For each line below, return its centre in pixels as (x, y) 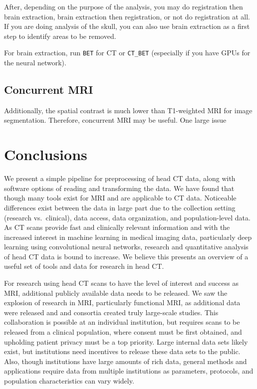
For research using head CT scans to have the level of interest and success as (121, 283)
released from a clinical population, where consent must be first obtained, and (123, 332)
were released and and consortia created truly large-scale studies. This (111, 312)
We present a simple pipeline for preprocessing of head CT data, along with (120, 178)
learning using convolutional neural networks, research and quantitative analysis (126, 247)
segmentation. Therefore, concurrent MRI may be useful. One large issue (115, 120)
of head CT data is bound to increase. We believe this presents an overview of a (126, 256)
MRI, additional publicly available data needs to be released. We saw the (116, 292)
